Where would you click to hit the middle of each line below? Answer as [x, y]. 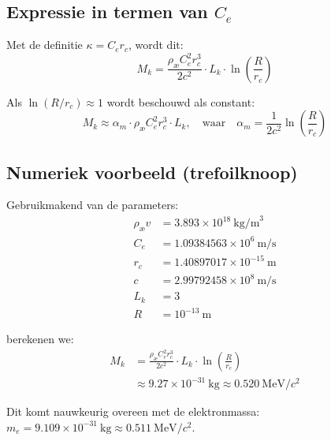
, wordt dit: [156, 45]
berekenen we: [40, 339]
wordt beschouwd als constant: [181, 101]
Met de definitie [45, 45]
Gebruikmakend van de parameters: [93, 205]
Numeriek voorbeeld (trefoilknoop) [152, 172]
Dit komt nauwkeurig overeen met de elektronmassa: [133, 411]
